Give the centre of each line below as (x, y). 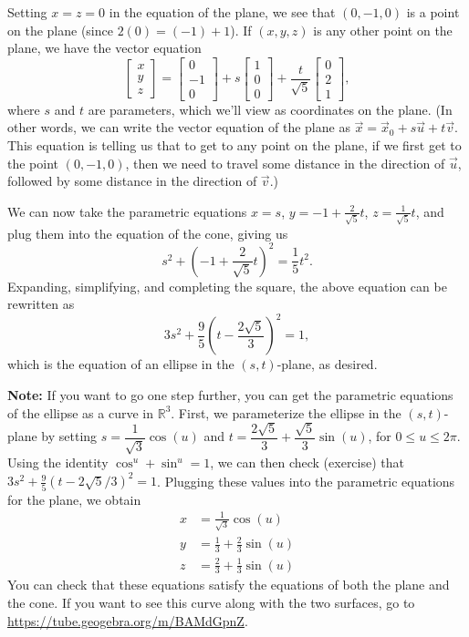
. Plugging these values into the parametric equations (306, 481)
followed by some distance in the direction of (132, 181)
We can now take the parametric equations (127, 211)
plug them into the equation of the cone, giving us (148, 233)
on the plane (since (60, 30)
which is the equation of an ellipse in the (121, 364)
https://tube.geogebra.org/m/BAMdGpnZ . (128, 620)
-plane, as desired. (327, 364)
